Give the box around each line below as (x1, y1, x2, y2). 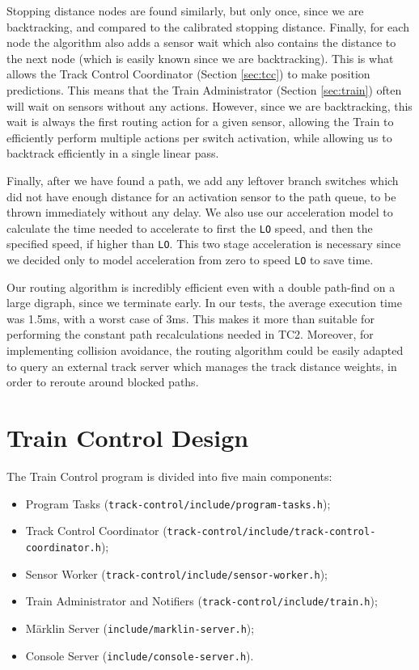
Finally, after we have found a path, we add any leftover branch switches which (6, 171, 399, 188)
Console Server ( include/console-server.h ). (25, 647, 254, 664)
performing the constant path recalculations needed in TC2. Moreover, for (6, 326, 374, 343)
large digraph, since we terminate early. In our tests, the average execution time (6, 294, 402, 311)
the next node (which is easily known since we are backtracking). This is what (6, 49, 394, 66)
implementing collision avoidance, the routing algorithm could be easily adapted (6, 342, 404, 359)
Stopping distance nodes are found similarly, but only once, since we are (6, 2, 364, 19)
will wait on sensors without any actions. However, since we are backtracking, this (6, 97, 413, 114)
